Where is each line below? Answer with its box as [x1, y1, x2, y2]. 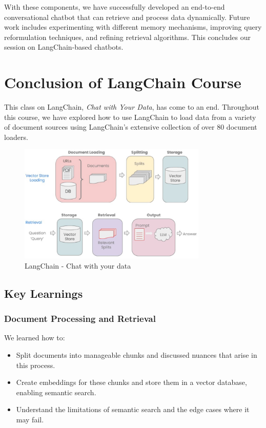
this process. [16, 359, 55, 370]
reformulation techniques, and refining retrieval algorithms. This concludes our [4, 31, 251, 42]
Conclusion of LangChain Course [4, 72, 241, 93]
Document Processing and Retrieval [4, 312, 156, 325]
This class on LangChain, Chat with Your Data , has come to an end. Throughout [4, 101, 260, 112]
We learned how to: [4, 332, 65, 343]
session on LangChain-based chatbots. [4, 42, 124, 52]
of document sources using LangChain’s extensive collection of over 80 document [4, 121, 257, 132]
